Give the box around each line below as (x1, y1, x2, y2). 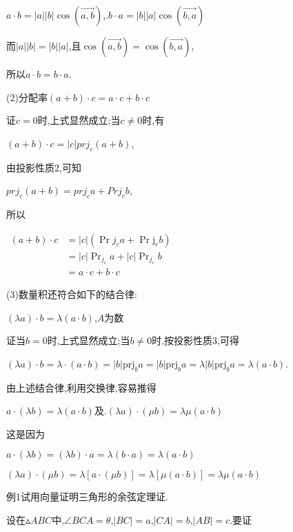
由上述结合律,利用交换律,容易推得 (6, 380, 156, 394)
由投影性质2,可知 (6, 160, 81, 174)
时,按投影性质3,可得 (152, 333, 239, 348)
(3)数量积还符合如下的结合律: (6, 287, 137, 301)
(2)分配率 (6, 89, 48, 104)
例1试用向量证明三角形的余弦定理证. (6, 489, 168, 504)
